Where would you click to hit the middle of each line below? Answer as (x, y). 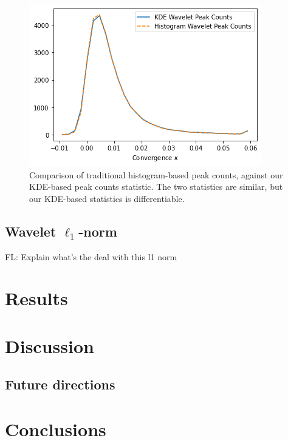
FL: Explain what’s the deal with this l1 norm (91, 256)
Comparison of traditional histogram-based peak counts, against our (156, 174)
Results (36, 298)
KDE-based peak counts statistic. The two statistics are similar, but (156, 187)
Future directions (60, 384)
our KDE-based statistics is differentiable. (107, 198)
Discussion (50, 345)
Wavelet (31, 231)
